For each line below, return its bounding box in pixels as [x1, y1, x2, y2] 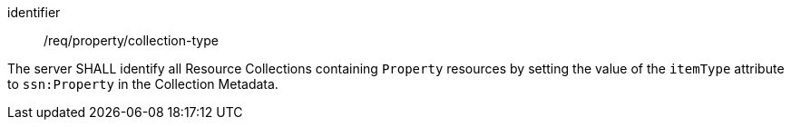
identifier [7, 5, 61, 20]
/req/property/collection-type [44, 33, 219, 48]
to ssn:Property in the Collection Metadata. [7, 76, 278, 92]
